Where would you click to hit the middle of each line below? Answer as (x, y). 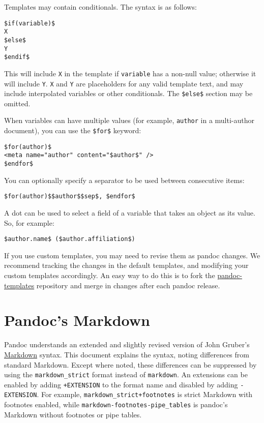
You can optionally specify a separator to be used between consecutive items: (124, 180)
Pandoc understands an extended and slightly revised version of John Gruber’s (127, 344)
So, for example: (29, 222)
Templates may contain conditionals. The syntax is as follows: (100, 7)
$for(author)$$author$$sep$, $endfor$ (70, 197)
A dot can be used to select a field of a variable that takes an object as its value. (130, 212)
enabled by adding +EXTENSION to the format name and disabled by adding (121, 384)
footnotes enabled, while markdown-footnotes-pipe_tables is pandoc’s (116, 404)
